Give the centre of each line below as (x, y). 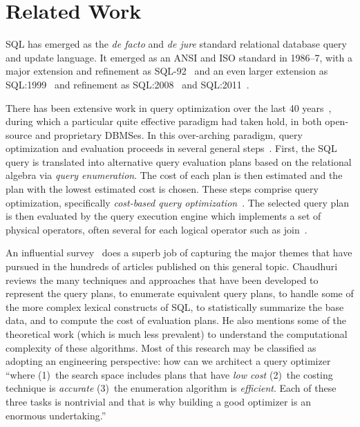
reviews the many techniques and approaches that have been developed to (162, 279)
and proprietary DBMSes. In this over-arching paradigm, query (169, 134)
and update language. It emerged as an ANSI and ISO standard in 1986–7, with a (179, 57)
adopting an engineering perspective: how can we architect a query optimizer (168, 361)
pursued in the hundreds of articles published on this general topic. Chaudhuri (172, 266)
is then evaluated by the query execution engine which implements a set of (163, 216)
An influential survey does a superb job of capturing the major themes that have (179, 253)
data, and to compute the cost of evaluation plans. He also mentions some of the (176, 320)
